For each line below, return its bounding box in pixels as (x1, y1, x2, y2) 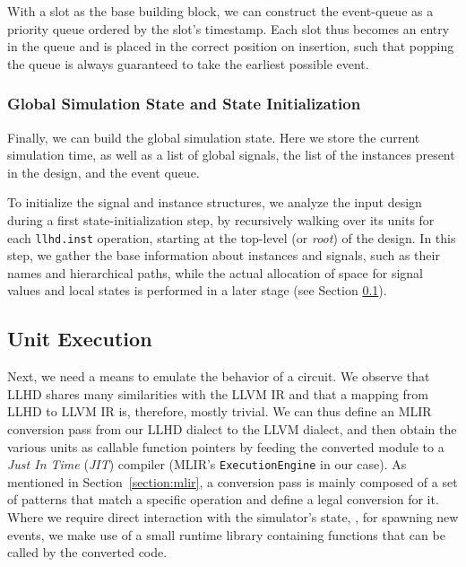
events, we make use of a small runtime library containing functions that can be (7, 525, 445, 544)
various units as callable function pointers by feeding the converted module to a (7, 437, 444, 456)
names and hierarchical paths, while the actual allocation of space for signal (7, 263, 423, 282)
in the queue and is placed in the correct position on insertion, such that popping (7, 37, 454, 56)
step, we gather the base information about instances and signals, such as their (7, 246, 440, 265)
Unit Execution (7, 325, 152, 353)
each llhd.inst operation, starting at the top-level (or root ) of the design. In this (7, 228, 456, 247)
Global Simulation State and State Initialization (7, 92, 361, 115)
